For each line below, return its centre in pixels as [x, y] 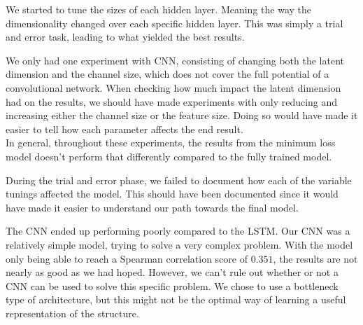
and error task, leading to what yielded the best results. [125, 37]
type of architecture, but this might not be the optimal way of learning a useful [176, 299]
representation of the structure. [72, 313]
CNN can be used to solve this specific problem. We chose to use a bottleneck [172, 285]
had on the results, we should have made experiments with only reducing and [172, 101]
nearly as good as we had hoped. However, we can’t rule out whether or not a [172, 272]
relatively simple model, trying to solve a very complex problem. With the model [179, 244]
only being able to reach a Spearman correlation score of [127, 258]
